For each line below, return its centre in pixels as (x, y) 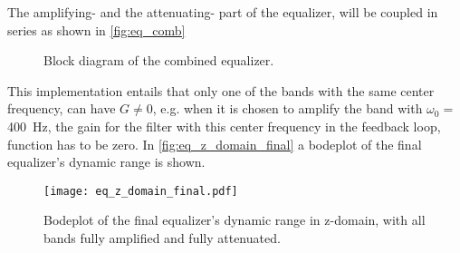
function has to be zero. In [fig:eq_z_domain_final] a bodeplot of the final (215, 144)
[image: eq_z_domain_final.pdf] (141, 191)
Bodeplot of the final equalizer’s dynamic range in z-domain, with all (235, 220)
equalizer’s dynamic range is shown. (106, 162)
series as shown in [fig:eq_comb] (96, 29)
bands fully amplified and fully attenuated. (162, 238)
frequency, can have (62, 108)
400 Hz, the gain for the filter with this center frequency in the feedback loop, (224, 126)
